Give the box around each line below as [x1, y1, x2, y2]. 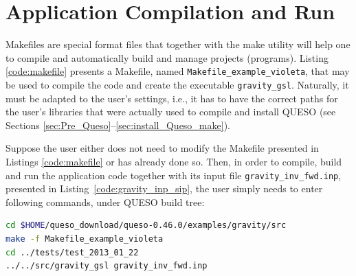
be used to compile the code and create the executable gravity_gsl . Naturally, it [5, 77, 349, 91]
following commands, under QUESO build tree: [5, 194, 205, 209]
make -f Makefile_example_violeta [5, 234, 164, 244]
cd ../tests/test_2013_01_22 [5, 247, 139, 257]
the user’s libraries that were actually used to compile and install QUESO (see [5, 104, 336, 119]
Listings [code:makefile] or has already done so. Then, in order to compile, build [5, 154, 342, 168]
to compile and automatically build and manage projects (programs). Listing [5, 50, 329, 65]
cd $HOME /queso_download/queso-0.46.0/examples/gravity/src [5, 220, 287, 231]
